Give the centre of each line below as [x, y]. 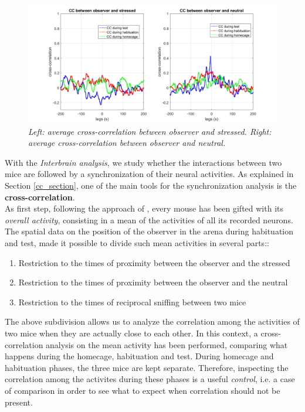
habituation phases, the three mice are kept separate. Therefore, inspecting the [147, 367]
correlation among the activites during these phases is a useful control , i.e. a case [150, 379]
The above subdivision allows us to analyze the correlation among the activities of [152, 321]
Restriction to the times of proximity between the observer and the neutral [153, 282]
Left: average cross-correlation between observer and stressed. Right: [150, 131]
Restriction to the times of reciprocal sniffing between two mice [132, 302]
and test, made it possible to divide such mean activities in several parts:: [137, 243]
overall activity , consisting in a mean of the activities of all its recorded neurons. [149, 219]
